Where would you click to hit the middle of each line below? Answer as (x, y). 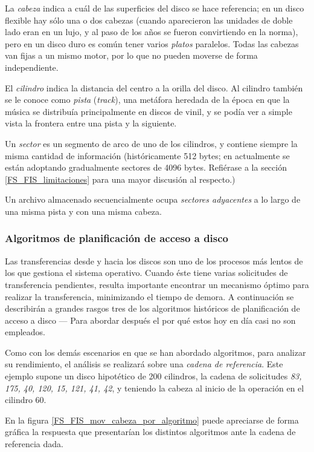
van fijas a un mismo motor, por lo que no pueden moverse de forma (131, 55)
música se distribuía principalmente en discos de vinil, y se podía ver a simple (149, 111)
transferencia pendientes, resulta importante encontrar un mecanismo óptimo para (157, 284)
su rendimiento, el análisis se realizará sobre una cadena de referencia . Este (144, 364)
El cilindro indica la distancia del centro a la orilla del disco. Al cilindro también (154, 87)
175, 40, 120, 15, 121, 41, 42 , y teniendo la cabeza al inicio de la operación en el (155, 388)
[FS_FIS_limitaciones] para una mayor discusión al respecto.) (120, 179)
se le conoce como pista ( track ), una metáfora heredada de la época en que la (147, 100)
